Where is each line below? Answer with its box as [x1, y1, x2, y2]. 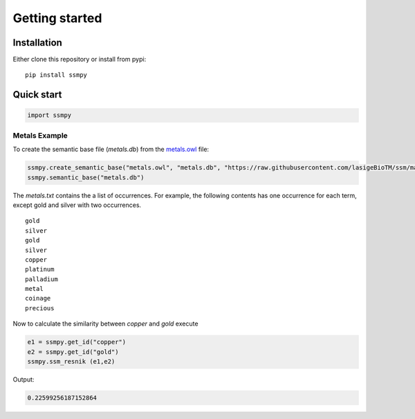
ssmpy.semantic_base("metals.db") [27, 173, 145, 181]
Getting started [12, 10, 102, 26]
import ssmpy [27, 112, 72, 119]
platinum [25, 265, 55, 274]
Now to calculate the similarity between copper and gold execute [12, 319, 199, 328]
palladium [25, 275, 58, 283]
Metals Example [12, 130, 68, 140]
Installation [12, 37, 62, 48]
